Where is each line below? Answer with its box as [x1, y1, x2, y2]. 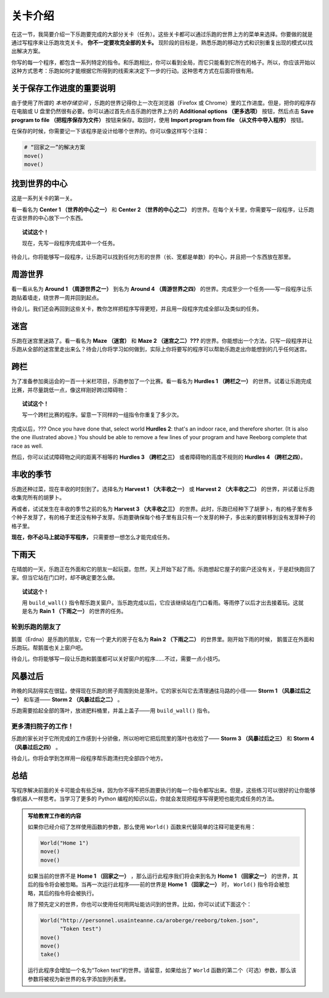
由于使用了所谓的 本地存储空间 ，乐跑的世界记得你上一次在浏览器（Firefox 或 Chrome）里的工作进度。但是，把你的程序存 [11, 99, 316, 107]
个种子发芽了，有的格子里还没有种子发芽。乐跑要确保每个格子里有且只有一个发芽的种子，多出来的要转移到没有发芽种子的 [11, 514, 316, 521]
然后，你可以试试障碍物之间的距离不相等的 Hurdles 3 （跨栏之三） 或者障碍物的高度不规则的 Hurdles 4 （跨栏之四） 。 [11, 453, 306, 461]
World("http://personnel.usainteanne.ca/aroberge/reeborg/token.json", [40, 917, 259, 924]
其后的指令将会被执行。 [38, 889, 97, 897]
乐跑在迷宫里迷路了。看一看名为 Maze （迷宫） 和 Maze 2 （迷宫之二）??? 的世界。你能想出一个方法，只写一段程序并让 [11, 337, 313, 344]
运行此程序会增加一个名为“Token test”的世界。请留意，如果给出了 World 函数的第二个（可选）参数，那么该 [27, 967, 297, 974]
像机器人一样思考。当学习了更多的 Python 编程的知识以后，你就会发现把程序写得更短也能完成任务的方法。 [11, 795, 278, 802]
